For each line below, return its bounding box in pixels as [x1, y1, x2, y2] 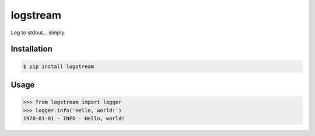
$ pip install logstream [23, 63, 94, 70]
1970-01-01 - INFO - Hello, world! [23, 115, 125, 121]
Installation [10, 44, 52, 54]
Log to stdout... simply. [10, 29, 66, 36]
